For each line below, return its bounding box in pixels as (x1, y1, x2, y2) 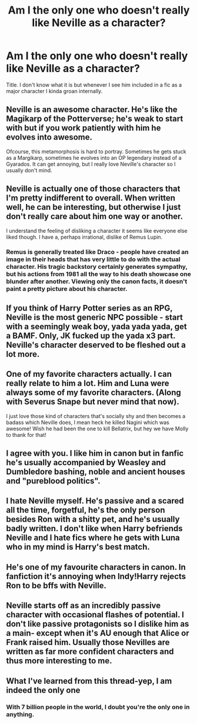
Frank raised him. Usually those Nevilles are (6, 637, 170, 647)
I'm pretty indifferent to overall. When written (6, 193, 175, 203)
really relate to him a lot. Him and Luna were (6, 379, 169, 389)
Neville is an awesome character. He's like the (6, 104, 178, 115)
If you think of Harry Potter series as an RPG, (6, 303, 173, 313)
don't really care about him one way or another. (6, 212, 183, 222)
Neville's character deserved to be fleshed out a (6, 340, 186, 350)
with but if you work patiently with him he (6, 123, 161, 133)
